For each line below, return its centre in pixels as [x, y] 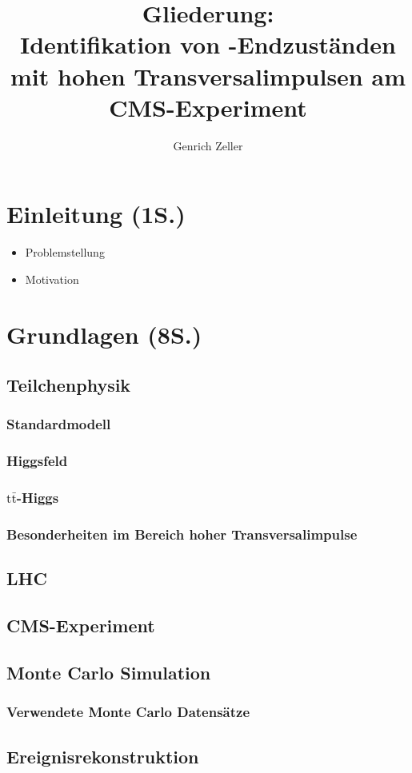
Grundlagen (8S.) [104, 334]
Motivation [52, 279]
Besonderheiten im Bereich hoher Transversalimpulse [182, 534]
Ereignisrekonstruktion [103, 756]
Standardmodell [59, 424]
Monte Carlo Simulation [109, 672]
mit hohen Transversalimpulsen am [208, 76]
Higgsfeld [37, 461]
